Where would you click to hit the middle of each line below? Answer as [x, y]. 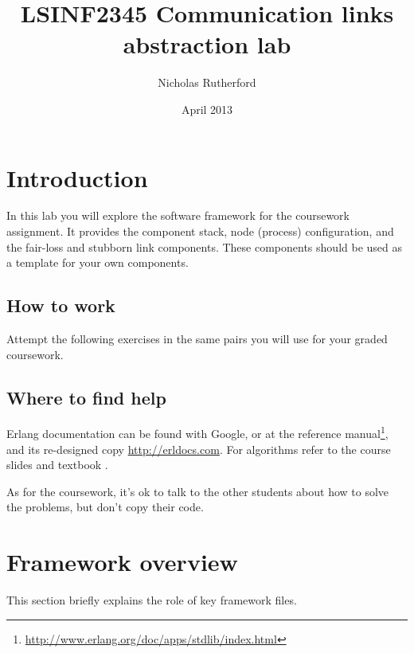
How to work [61, 305]
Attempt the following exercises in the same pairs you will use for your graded [197, 339]
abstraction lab [207, 44]
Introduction [77, 177]
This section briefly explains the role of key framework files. [152, 600]
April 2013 [207, 109]
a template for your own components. [98, 262]
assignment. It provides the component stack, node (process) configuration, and [200, 231]
